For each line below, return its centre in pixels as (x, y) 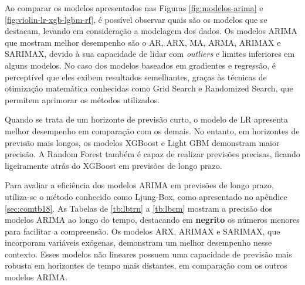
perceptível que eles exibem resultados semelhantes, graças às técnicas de (136, 77)
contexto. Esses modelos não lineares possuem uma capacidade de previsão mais (148, 254)
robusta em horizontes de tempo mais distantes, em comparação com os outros (146, 265)
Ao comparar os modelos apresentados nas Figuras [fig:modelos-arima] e (134, 8)
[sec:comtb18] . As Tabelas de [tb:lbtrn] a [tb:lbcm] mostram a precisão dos (138, 208)
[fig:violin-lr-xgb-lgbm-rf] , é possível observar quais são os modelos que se (136, 19)
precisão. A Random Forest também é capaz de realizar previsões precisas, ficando (152, 154)
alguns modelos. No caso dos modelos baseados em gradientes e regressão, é (140, 65)
